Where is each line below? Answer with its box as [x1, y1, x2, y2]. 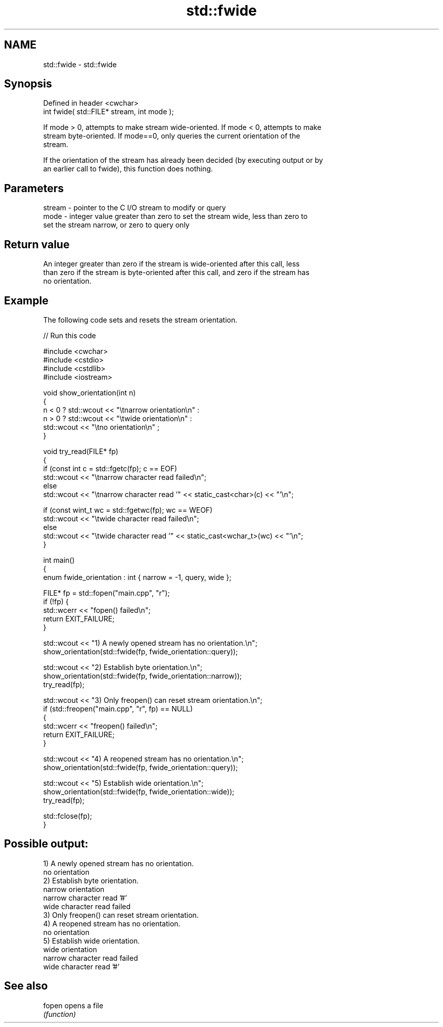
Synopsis [4, 77, 52, 91]
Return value [4, 238, 70, 251]
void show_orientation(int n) [43, 388, 136, 397]
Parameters [4, 182, 64, 195]
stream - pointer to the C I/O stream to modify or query [43, 203, 226, 212]
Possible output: [4, 837, 88, 851]
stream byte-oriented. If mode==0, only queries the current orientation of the [43, 131, 300, 141]
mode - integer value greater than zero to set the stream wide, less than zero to [43, 212, 308, 221]
